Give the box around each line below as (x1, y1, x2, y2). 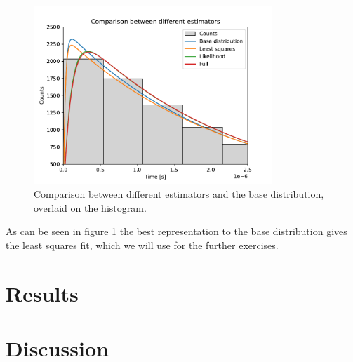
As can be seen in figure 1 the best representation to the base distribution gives (6, 224, 347, 239)
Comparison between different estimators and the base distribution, (34, 186, 324, 201)
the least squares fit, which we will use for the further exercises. (6, 237, 279, 252)
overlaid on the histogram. (34, 200, 147, 215)
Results (6, 279, 79, 307)
